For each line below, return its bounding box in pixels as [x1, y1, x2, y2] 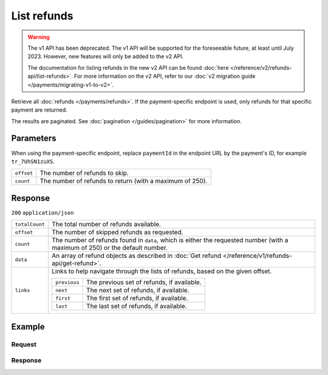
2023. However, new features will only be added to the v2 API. [27, 53, 184, 60]
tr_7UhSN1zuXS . [11, 158, 55, 165]
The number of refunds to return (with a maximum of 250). [39, 177, 208, 185]
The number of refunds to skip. [39, 169, 129, 177]
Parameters [11, 133, 56, 144]
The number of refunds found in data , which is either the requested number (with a [52, 236, 289, 245]
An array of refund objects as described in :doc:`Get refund [52, 252, 222, 260]
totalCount [15, 221, 46, 228]
